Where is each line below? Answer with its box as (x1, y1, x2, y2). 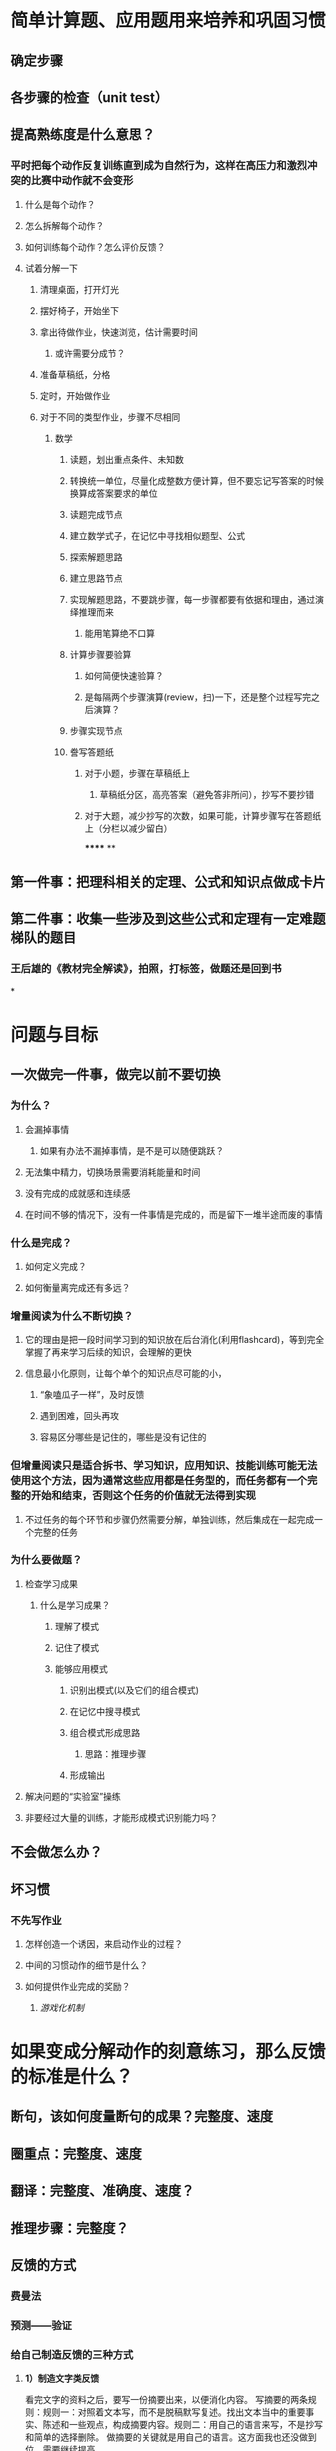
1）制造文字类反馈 (24, 2372, 100, 2385)
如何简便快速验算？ (84, 669, 164, 681)
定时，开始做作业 (39, 389, 111, 401)
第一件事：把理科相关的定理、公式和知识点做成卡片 (10, 874, 326, 891)
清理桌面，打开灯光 (39, 283, 120, 295)
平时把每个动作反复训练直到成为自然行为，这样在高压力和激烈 (10, 159, 308, 173)
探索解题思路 (69, 551, 123, 563)
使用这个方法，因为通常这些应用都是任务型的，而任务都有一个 (10, 1474, 308, 1488)
